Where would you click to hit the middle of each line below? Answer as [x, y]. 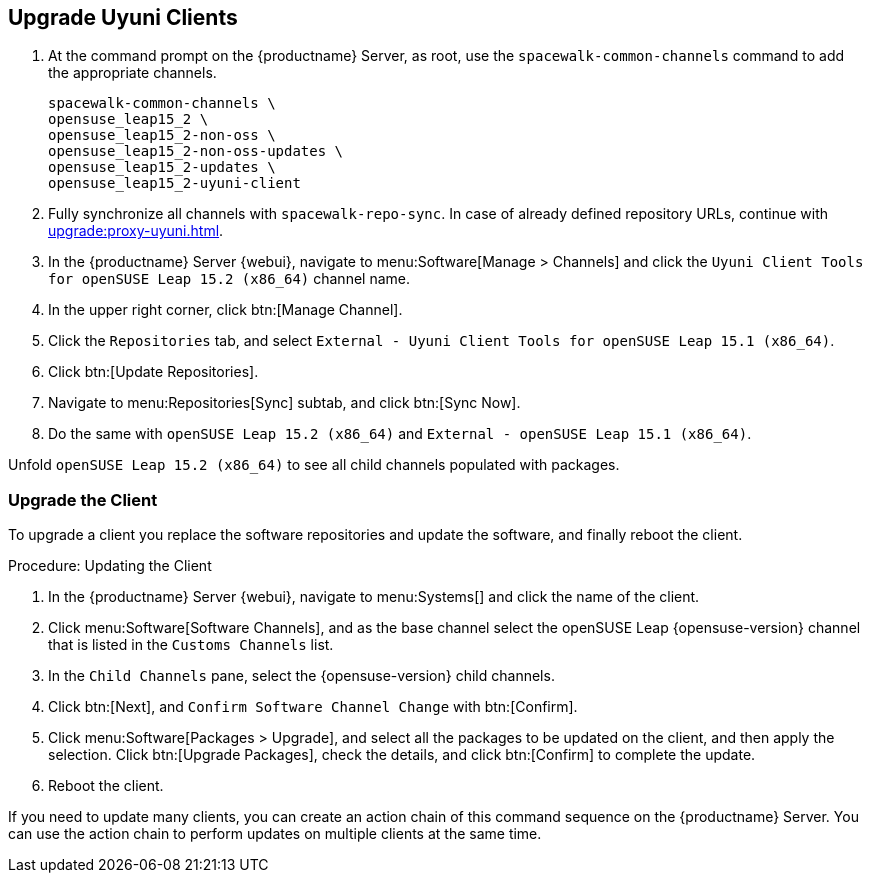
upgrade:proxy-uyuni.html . [136, 231]
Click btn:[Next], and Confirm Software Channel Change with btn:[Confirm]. [313, 707]
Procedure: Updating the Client [110, 566]
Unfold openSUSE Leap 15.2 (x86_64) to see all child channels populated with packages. [314, 465]
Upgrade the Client [83, 499]
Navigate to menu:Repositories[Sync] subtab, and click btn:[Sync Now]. [284, 403]
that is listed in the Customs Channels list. [191, 645]
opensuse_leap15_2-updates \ [162, 167]
